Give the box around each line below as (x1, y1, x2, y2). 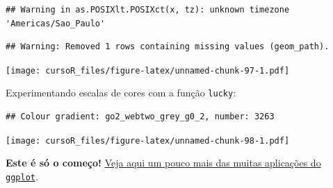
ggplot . (6, 169, 38, 183)
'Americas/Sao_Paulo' (6, 18, 106, 28)
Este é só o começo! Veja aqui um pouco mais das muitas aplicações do (6, 155, 321, 170)
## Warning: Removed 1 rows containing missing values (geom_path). (6, 42, 330, 52)
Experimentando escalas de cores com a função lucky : (6, 85, 236, 100)
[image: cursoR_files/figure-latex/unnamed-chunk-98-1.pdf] (6, 135, 290, 146)
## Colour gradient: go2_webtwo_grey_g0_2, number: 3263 (6, 112, 275, 122)
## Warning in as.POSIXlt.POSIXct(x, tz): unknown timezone (6, 5, 290, 15)
